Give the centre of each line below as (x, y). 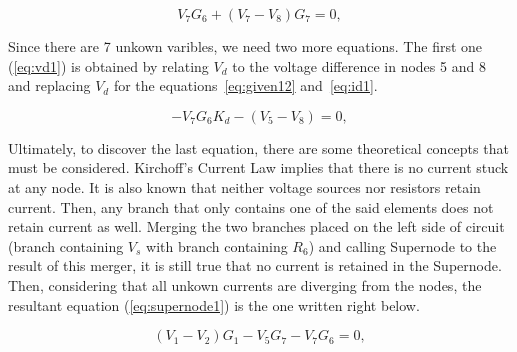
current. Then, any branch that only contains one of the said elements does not (251, 206)
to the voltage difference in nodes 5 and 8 (359, 65)
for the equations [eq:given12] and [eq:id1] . (245, 85)
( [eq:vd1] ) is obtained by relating (108, 65)
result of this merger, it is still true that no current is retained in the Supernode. (255, 265)
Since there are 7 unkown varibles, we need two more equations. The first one (245, 46)
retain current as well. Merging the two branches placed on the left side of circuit (256, 226)
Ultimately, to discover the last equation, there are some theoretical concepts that (258, 147)
